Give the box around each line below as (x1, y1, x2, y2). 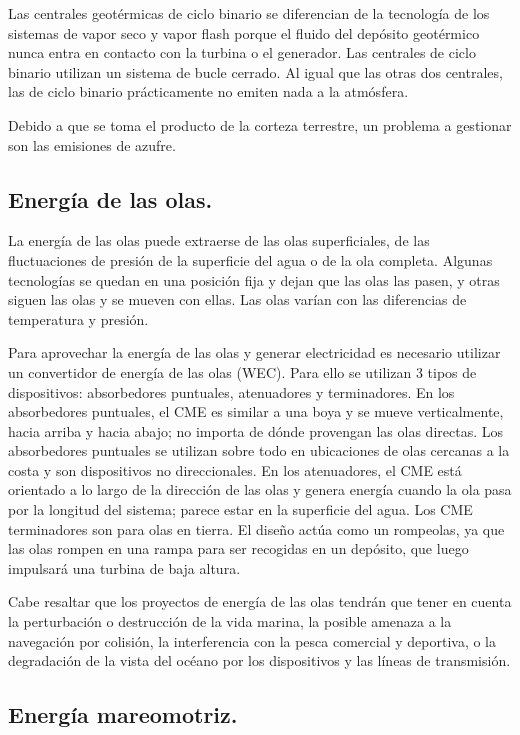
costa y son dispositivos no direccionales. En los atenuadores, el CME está (8, 459, 462, 480)
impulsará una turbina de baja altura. (8, 557, 241, 578)
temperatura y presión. (8, 308, 149, 329)
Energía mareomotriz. (8, 699, 238, 730)
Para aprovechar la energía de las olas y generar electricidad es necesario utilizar (8, 342, 501, 363)
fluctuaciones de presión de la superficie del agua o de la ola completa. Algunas (8, 249, 493, 270)
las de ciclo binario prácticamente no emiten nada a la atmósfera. (8, 81, 409, 102)
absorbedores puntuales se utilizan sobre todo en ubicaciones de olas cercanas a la (8, 440, 510, 461)
